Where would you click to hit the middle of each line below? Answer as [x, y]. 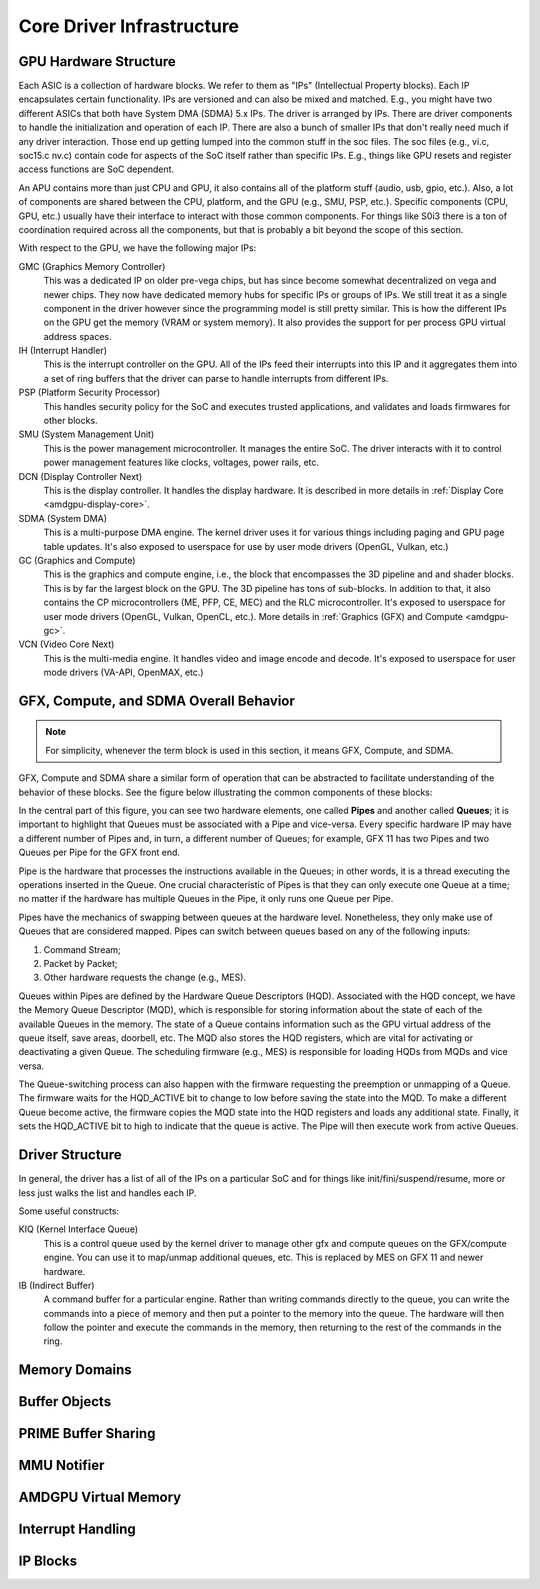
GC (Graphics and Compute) [77, 560]
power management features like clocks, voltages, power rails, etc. [181, 462]
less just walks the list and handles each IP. [107, 1192]
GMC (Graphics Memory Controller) [92, 266]
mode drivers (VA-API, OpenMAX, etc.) [123, 672]
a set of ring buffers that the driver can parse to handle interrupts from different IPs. [216, 378]
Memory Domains [75, 1370]
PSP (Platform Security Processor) [89, 392]
